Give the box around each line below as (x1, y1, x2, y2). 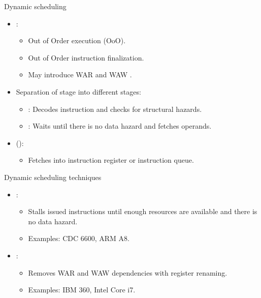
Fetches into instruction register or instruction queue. (28, 155, 194, 165)
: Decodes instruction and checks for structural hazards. (28, 103, 202, 114)
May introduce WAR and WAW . (28, 69, 132, 80)
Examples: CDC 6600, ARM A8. (28, 233, 129, 244)
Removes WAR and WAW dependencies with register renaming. (28, 267, 227, 278)
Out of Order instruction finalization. (28, 52, 144, 63)
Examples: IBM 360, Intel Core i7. (28, 284, 136, 295)
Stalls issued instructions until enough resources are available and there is (28, 206, 257, 217)
